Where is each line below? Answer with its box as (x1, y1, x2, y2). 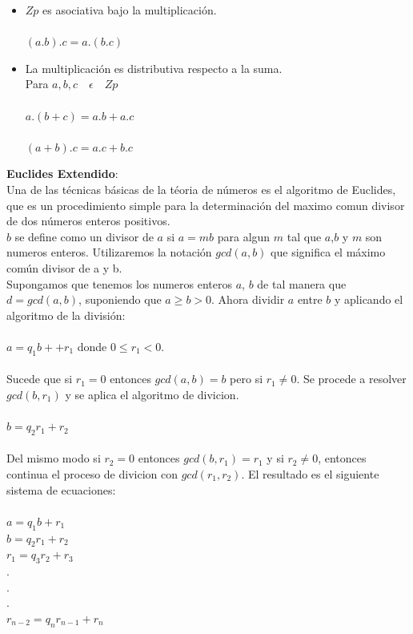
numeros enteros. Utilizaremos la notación (6, 244, 212, 260)
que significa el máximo (271, 244, 386, 260)
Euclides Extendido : (6, 165, 118, 182)
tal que (287, 228, 322, 244)
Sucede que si (6, 370, 73, 387)
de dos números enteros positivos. (6, 212, 170, 229)
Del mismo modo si (6, 450, 101, 466)
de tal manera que (257, 275, 347, 292)
